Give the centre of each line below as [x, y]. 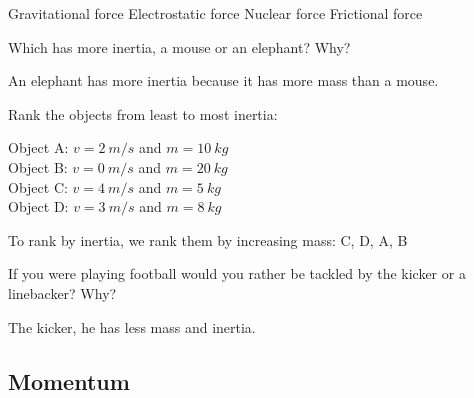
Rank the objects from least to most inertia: [143, 113]
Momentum [69, 380]
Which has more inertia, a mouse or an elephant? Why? [179, 46]
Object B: [38, 166]
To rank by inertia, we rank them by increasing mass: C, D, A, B [208, 239]
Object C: [38, 186]
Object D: [38, 206]
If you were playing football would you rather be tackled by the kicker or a [237, 273]
